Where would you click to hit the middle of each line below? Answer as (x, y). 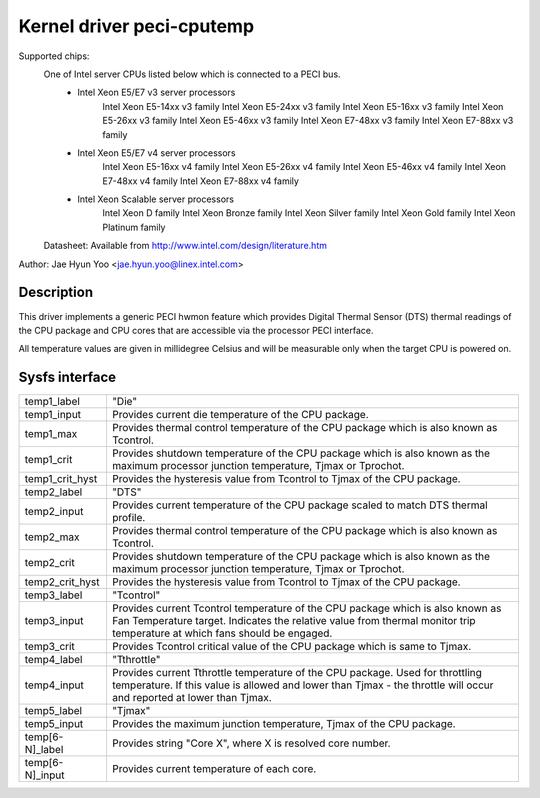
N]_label (44, 750)
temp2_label (53, 492)
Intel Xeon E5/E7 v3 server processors (156, 92)
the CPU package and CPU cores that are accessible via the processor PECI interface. (196, 330)
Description (56, 292)
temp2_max (52, 537)
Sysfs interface (67, 377)
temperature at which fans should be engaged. (222, 633)
